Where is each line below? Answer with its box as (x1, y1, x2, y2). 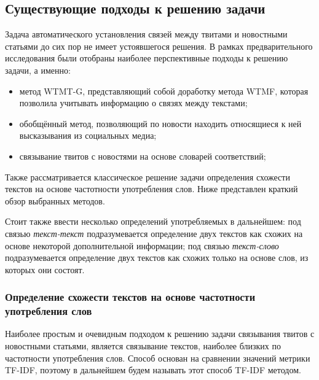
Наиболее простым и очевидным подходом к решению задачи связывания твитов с (5, 327, 315, 340)
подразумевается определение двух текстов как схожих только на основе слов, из (5, 251, 309, 264)
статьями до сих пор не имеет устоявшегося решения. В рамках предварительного (5, 39, 313, 52)
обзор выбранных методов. (5, 194, 105, 207)
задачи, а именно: (5, 63, 71, 76)
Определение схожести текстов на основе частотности (5, 289, 256, 304)
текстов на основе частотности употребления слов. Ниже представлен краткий (5, 182, 298, 195)
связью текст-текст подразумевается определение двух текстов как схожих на (5, 227, 303, 239)
